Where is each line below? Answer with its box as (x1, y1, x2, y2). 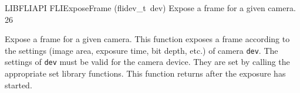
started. (5, 78, 32, 91)
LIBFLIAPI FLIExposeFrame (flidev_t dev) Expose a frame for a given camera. (5, 2, 296, 13)
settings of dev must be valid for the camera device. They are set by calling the (5, 56, 290, 68)
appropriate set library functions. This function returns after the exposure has (5, 67, 286, 80)
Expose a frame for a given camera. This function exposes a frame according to (5, 33, 290, 45)
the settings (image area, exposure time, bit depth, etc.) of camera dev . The (5, 44, 278, 56)
